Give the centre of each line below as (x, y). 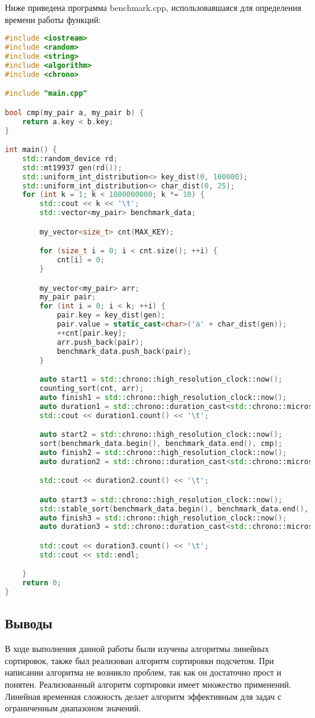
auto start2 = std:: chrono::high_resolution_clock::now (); (161, 435)
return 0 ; (42, 583)
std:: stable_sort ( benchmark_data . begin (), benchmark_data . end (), (174, 509)
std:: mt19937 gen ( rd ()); (72, 168)
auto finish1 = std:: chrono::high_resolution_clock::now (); (163, 397)
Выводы (29, 623)
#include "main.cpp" (46, 94)
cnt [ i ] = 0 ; (81, 260)
